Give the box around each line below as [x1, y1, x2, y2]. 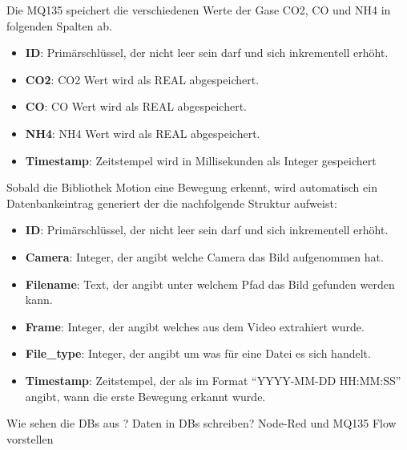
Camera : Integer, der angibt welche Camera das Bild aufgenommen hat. [25, 248, 384, 265]
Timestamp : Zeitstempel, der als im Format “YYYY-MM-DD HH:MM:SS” [25, 371, 401, 388]
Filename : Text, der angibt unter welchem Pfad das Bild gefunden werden [25, 275, 395, 292]
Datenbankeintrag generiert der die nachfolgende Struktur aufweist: [6, 194, 337, 211]
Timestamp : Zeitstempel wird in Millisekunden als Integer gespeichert [25, 152, 377, 168]
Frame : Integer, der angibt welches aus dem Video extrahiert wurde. [25, 318, 365, 334]
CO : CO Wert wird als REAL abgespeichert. [25, 98, 247, 115]
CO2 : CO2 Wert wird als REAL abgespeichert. [25, 71, 260, 87]
